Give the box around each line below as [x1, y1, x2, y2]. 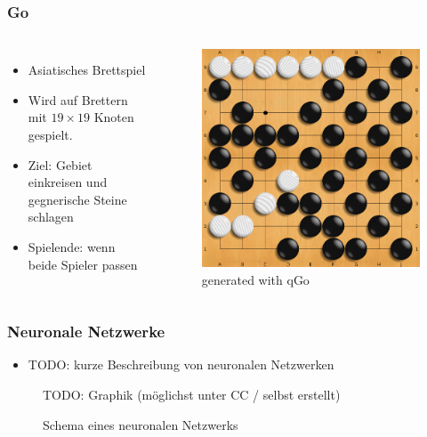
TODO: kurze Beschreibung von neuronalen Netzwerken [28, 355, 334, 374]
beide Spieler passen [28, 255, 138, 273]
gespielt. [28, 125, 73, 143]
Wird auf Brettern [28, 90, 128, 109]
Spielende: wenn [28, 237, 116, 255]
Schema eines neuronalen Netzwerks [43, 415, 238, 433]
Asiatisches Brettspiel [28, 61, 146, 79]
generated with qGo [201, 270, 310, 288]
